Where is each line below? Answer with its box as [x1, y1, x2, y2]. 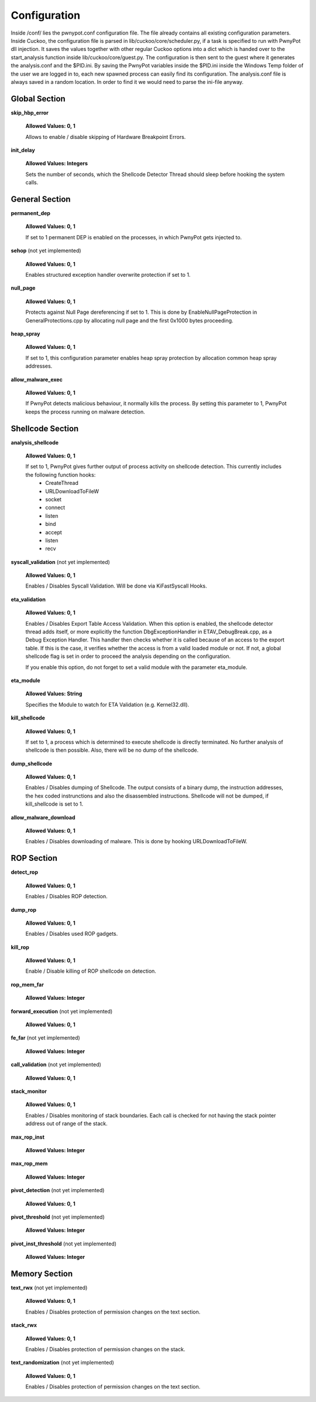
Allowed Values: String [25, 690, 83, 697]
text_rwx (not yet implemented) [11, 1284, 88, 1291]
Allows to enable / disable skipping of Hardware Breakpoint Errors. [25, 133, 186, 140]
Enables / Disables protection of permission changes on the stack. [25, 1346, 186, 1353]
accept [45, 528, 63, 536]
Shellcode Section [11, 423, 79, 433]
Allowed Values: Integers [25, 160, 88, 167]
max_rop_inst [11, 1133, 45, 1140]
